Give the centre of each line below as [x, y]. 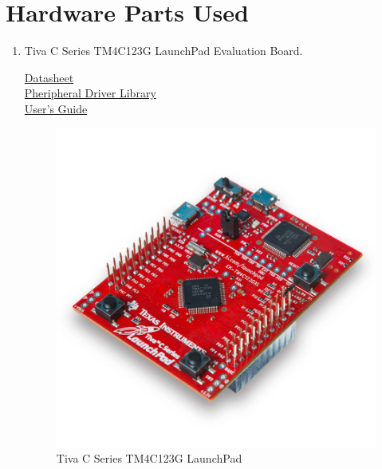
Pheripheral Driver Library [90, 93]
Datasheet [49, 77]
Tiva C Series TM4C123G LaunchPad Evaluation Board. [163, 51]
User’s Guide [56, 108]
